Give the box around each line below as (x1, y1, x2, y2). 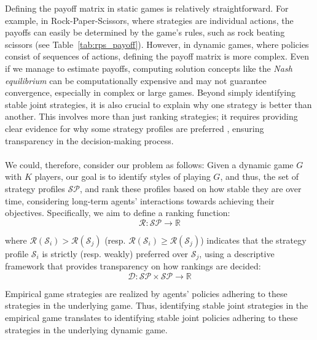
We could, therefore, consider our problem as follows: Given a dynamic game (5, 158, 294, 171)
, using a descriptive (199, 247, 275, 260)
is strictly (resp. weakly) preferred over (42, 247, 189, 260)
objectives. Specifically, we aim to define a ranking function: (5, 206, 230, 219)
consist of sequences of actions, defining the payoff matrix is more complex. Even (5, 50, 309, 63)
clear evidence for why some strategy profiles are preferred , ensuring (5, 122, 264, 134)
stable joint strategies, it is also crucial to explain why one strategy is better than (5, 98, 312, 110)
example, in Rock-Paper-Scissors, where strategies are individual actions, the (5, 14, 294, 26)
